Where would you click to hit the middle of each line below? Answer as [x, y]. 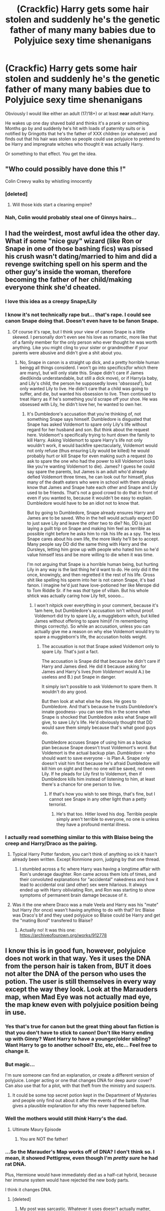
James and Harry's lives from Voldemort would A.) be [96, 671]
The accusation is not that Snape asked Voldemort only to [100, 646]
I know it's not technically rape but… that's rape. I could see [78, 315]
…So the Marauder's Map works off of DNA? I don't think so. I [80, 1152]
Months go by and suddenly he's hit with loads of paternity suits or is [75, 128]
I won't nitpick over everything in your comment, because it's [96, 605]
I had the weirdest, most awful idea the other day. [82, 233]
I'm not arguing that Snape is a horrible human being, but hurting [93, 564]
